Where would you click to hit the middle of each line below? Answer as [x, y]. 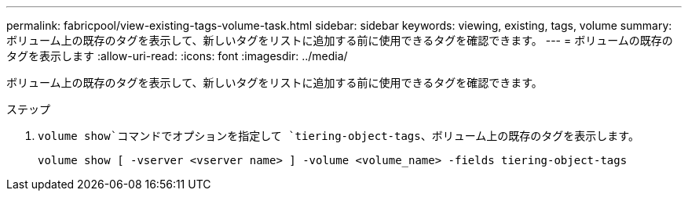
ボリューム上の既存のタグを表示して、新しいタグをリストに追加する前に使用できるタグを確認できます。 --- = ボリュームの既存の [340, 40]
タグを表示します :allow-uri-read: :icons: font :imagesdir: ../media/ [177, 56]
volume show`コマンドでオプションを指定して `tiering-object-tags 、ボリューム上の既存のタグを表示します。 [339, 136]
